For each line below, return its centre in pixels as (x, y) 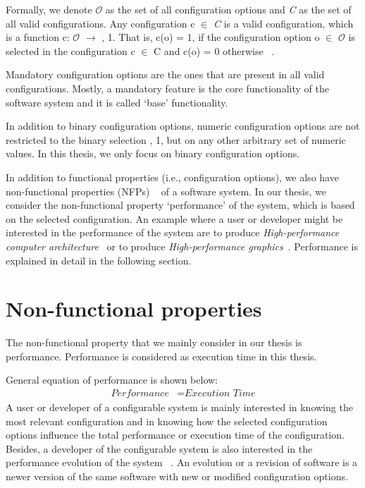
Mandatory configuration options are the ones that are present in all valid (165, 74)
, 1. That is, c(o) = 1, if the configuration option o (211, 37)
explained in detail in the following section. (99, 260)
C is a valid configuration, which (283, 23)
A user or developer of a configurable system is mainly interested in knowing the (179, 407)
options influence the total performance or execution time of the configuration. (175, 435)
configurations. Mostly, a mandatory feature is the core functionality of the (167, 88)
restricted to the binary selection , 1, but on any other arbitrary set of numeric (176, 139)
